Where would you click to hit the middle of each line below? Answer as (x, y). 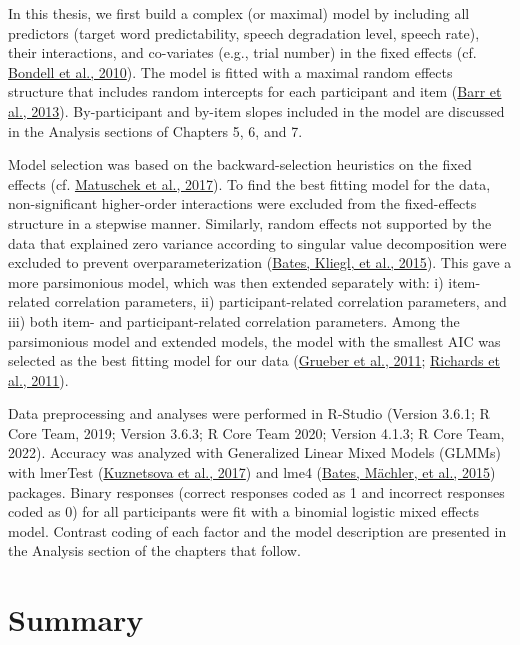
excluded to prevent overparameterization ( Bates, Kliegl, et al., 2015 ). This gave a (260, 262)
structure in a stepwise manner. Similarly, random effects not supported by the (250, 222)
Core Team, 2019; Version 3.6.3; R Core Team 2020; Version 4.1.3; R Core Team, (256, 432)
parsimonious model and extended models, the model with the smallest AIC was (254, 340)
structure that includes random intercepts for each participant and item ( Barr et (255, 91)
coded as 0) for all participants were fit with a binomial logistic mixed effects (243, 511)
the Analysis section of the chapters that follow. (154, 550)
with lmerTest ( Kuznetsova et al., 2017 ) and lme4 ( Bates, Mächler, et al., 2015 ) (252, 472)
